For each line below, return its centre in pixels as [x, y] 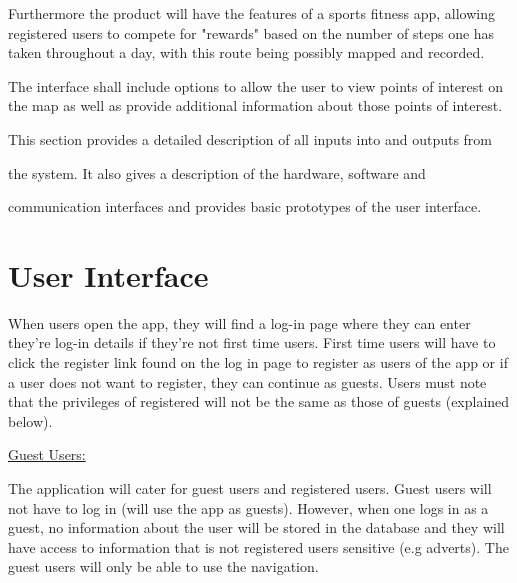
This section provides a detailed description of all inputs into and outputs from [250, 138]
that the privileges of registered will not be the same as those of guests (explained [259, 401]
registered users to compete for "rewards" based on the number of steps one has [251, 32]
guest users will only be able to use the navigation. [163, 566]
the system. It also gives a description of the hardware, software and [217, 172]
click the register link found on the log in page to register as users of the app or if [258, 362]
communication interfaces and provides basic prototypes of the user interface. [245, 206]
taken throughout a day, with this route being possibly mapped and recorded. [246, 52]
